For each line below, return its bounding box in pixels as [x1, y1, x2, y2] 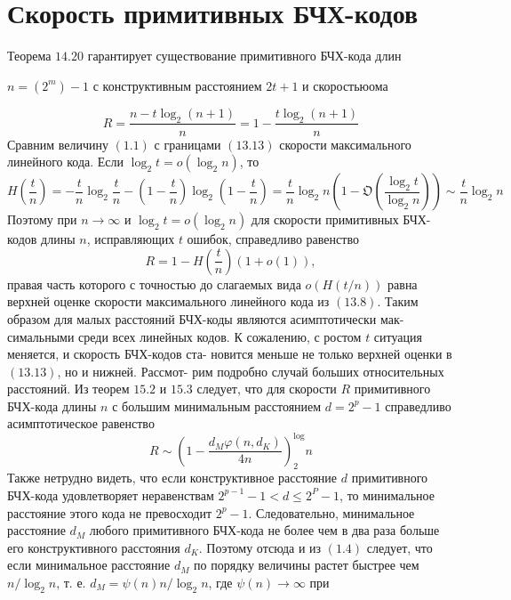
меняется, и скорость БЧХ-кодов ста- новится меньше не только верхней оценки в [7, 345, 452, 363]
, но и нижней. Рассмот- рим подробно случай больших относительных [57, 361, 444, 380]
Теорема [7, 46, 52, 65]
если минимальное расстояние [7, 555, 171, 574]
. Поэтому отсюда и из [198, 538, 322, 556]
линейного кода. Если [7, 152, 124, 171]
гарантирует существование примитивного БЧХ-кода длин [87, 46, 402, 65]
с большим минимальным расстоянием [112, 396, 322, 415]
